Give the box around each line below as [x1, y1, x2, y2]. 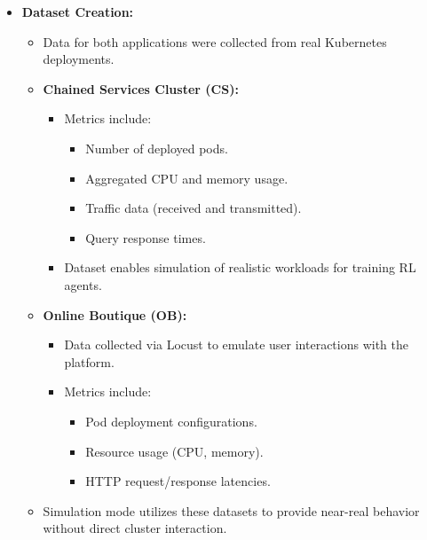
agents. [64, 275, 102, 293]
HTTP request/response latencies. [85, 472, 271, 490]
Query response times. [85, 228, 206, 247]
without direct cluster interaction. [43, 519, 227, 537]
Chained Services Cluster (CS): [43, 79, 239, 98]
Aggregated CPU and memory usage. [85, 168, 289, 187]
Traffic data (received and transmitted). [85, 199, 302, 217]
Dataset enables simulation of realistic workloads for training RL [64, 258, 416, 277]
